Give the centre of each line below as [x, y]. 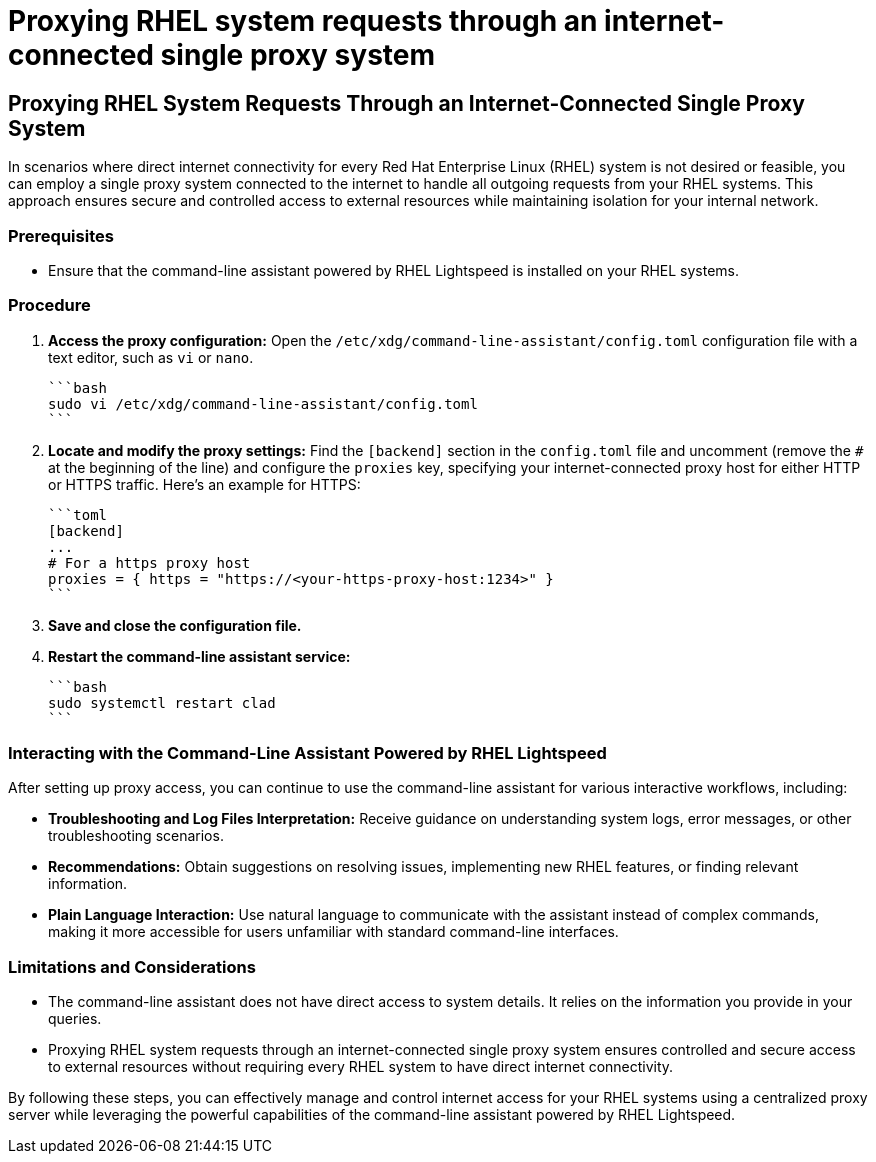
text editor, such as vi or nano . [151, 357]
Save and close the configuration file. [175, 625]
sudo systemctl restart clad [162, 702]
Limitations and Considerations [132, 966]
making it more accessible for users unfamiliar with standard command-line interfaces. [333, 932]
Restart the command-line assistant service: [199, 656]
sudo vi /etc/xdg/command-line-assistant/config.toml [263, 403]
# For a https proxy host [149, 562]
